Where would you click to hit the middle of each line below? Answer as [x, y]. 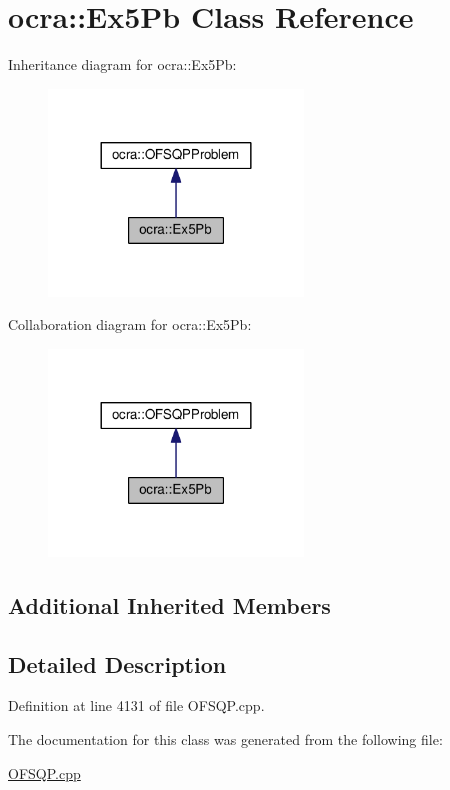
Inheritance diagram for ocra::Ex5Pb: [122, 64]
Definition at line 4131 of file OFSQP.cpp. [136, 705]
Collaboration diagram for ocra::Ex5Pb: [130, 324]
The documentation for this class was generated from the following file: [225, 739]
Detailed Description [117, 663]
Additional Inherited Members [169, 604]
